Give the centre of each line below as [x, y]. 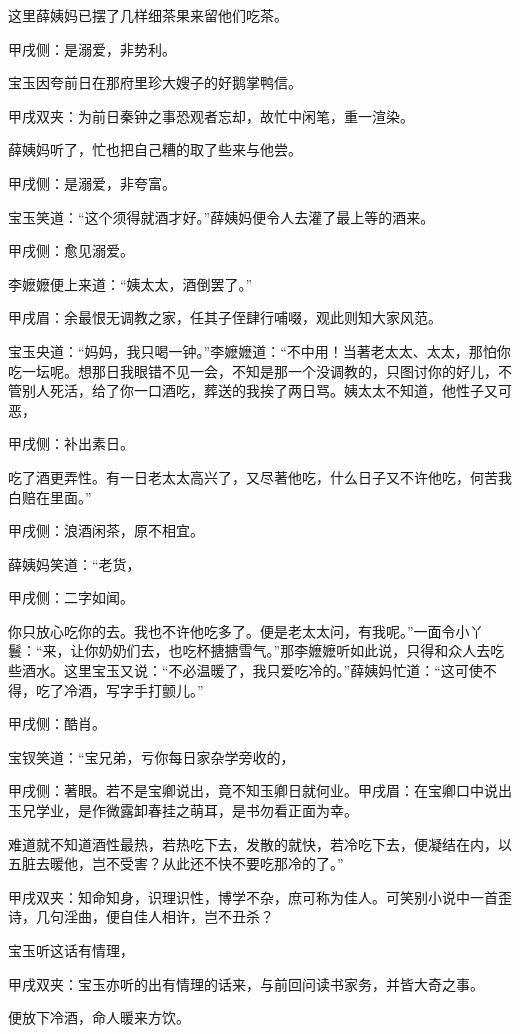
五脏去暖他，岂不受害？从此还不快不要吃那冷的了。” [176, 863]
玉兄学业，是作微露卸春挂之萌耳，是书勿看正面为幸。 [183, 810]
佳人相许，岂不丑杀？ [203, 916]
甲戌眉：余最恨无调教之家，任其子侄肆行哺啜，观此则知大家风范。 [225, 317]
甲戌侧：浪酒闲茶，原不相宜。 [106, 530]
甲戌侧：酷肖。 [57, 723]
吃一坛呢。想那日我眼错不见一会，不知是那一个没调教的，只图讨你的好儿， [253, 370]
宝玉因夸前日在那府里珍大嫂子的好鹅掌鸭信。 [155, 82]
